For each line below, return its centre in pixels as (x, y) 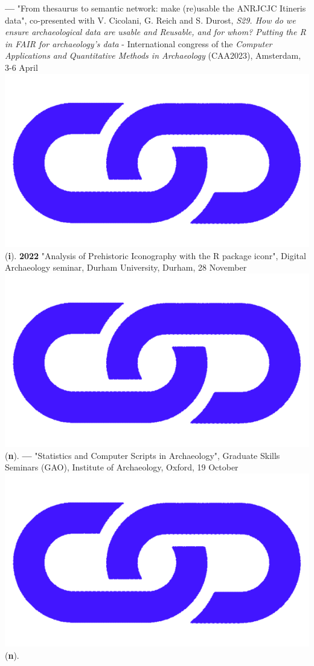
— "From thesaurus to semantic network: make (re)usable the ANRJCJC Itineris (155, 8)
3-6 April (21, 67)
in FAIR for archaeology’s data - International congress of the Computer (139, 43)
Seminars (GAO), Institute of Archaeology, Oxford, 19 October (122, 467)
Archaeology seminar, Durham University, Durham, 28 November (126, 267)
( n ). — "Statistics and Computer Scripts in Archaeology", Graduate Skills (143, 455)
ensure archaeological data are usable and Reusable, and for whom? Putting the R (155, 32)
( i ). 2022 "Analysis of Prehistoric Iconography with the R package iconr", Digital (155, 255)
